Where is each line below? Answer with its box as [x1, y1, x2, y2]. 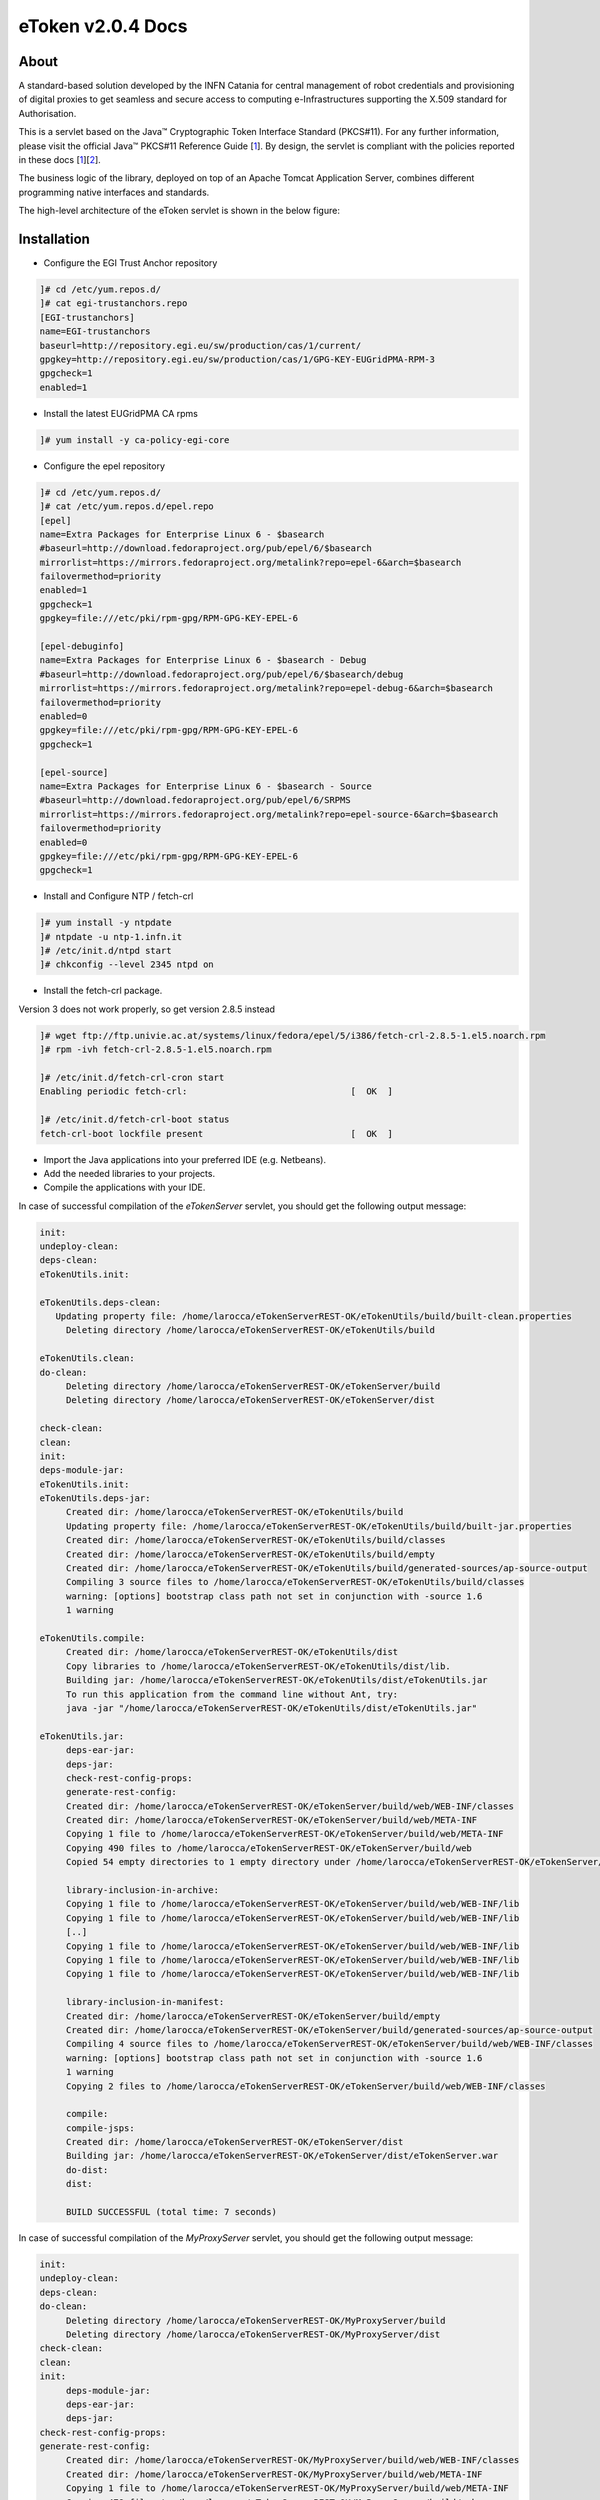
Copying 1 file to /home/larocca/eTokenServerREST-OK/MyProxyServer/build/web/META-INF [65, 2483, 509, 2494]
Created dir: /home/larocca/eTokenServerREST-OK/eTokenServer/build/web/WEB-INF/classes [65, 1800, 515, 1812]
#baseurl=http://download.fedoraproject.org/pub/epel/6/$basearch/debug [39, 668, 404, 680]
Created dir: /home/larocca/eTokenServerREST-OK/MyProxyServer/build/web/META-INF [65, 2468, 483, 2480]
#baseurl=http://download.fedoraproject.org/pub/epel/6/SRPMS [39, 795, 351, 806]
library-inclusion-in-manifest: [65, 1996, 225, 2008]
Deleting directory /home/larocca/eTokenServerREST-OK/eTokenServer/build [65, 1380, 441, 1392]
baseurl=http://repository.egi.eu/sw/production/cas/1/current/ [39, 340, 362, 351]
